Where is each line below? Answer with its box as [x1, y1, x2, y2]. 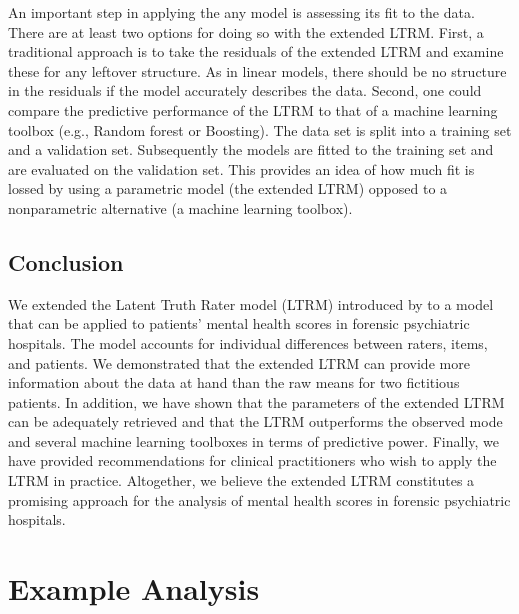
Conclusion [8, 246, 124, 277]
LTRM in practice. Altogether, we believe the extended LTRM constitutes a [8, 470, 475, 491]
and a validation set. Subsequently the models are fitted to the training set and [8, 139, 494, 160]
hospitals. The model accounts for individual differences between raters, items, [8, 332, 488, 353]
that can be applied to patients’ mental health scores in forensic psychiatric [8, 313, 470, 334]
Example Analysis [8, 568, 260, 609]
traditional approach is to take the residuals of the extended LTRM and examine [8, 41, 504, 62]
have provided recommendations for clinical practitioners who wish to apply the [8, 450, 497, 471]
